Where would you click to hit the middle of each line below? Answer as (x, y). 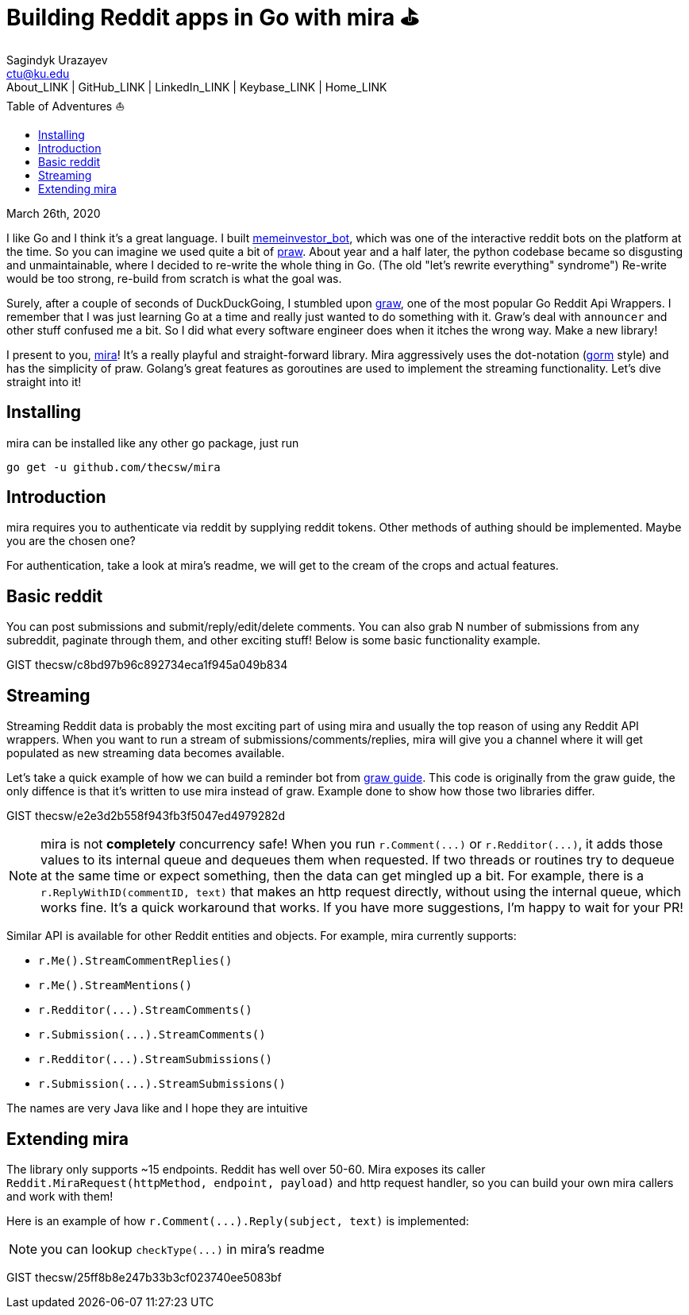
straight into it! (44, 381)
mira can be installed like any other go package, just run (153, 443)
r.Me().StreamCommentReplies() (135, 961)
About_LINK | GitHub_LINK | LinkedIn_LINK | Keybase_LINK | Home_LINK (197, 87)
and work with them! (60, 1196)
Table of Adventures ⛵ (66, 106)
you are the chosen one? (71, 541)
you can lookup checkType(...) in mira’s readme (183, 1249)
